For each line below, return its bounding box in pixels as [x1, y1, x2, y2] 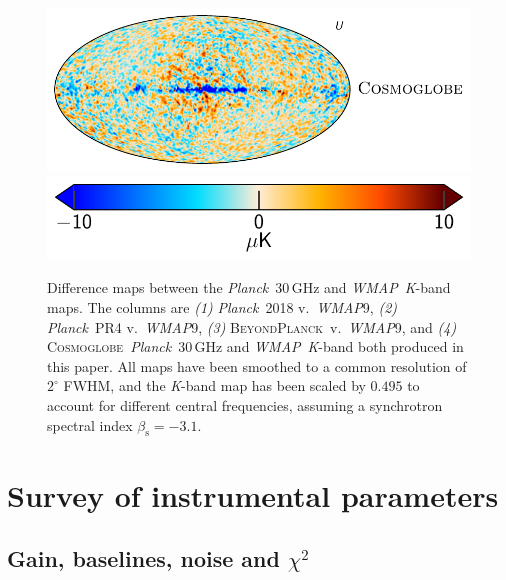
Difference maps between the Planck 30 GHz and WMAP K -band [47, 277, 451, 298]
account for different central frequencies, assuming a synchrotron [47, 395, 443, 416]
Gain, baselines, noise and [7, 543, 280, 574]
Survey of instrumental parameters [7, 474, 499, 515]
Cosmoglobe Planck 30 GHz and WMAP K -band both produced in [47, 336, 464, 357]
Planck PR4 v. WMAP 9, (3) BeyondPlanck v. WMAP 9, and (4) [47, 316, 457, 337]
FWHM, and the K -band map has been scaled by [63, 375, 366, 396]
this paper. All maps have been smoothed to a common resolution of [47, 355, 467, 376]
